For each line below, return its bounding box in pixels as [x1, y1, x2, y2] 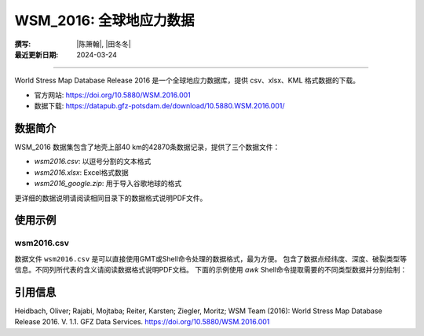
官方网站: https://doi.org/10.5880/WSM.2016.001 [34, 90, 192, 100]
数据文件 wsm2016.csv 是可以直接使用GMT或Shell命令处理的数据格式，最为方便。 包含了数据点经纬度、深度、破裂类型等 [14, 254, 408, 263]
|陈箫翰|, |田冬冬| [76, 39, 131, 49]
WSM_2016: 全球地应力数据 [14, 12, 195, 29]
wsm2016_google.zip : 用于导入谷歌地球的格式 [34, 179, 182, 188]
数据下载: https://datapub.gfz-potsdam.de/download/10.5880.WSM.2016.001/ [34, 101, 285, 111]
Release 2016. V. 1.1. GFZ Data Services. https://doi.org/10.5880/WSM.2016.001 [14, 317, 270, 327]
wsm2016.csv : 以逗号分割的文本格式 [34, 157, 152, 166]
